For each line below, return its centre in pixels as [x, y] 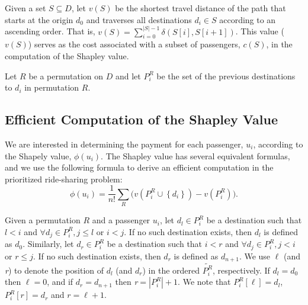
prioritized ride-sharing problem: [64, 179]
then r [126, 282]
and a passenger [121, 220]
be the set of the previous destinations [226, 76]
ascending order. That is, [50, 31]
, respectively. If [241, 270]
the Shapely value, [38, 155]
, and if [60, 282]
